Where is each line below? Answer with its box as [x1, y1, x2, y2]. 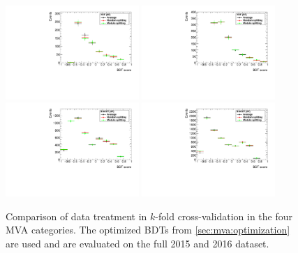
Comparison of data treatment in [6, 208, 147, 223]
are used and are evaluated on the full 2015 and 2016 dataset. [6, 236, 269, 251]
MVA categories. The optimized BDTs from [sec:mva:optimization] [6, 222, 290, 237]
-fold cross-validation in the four [155, 208, 292, 223]
